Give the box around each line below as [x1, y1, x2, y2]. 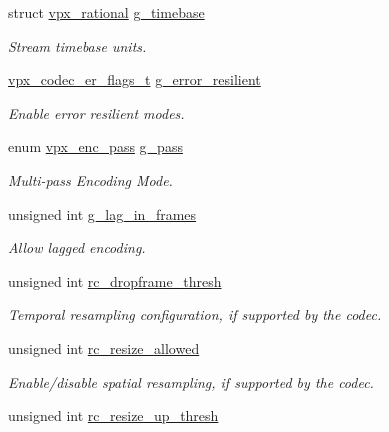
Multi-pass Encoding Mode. [8, 169, 173, 190]
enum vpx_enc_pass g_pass [8, 136, 183, 157]
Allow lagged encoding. [8, 237, 146, 258]
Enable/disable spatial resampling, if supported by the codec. [8, 371, 374, 392]
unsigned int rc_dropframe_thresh [8, 270, 222, 291]
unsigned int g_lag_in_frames [8, 203, 197, 224]
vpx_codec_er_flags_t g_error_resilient [8, 69, 261, 90]
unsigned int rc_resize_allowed [8, 337, 200, 358]
